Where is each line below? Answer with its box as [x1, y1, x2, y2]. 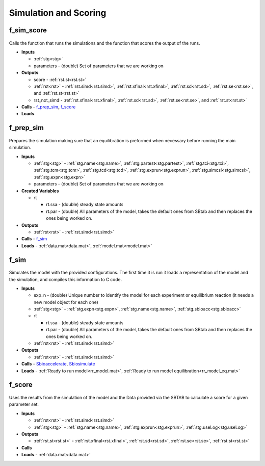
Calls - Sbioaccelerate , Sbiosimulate [21, 361, 95, 367]
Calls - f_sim [21, 236, 47, 242]
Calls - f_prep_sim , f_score [21, 104, 76, 110]
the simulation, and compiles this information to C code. [9, 276, 122, 282]
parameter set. [9, 401, 39, 407]
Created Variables [21, 188, 59, 194]
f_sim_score [9, 26, 47, 34]
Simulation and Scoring [9, 7, 106, 18]
